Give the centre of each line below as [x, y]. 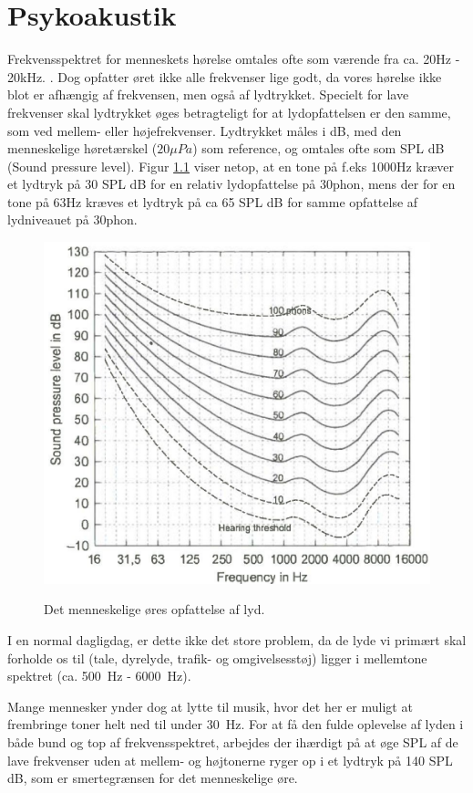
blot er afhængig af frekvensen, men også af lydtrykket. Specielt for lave [208, 94]
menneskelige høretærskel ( [82, 148]
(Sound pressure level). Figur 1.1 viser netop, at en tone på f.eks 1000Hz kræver [231, 166]
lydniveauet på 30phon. [72, 219]
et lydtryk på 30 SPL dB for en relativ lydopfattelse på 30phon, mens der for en [231, 184]
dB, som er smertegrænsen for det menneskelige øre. [153, 778]
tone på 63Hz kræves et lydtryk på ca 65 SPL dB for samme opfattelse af [213, 201]
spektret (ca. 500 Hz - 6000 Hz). [99, 676]
